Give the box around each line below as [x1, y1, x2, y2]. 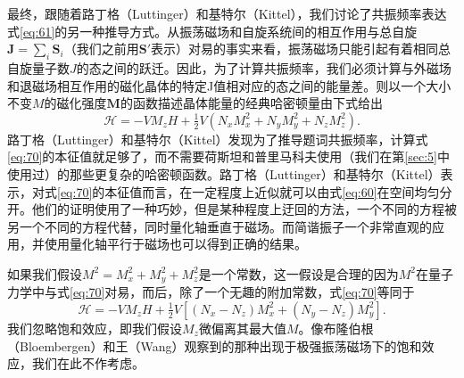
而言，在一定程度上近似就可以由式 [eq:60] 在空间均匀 [142, 182, 440, 201]
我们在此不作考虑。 [31, 354, 145, 373]
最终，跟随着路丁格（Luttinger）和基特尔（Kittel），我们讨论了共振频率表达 [7, 4, 447, 22]
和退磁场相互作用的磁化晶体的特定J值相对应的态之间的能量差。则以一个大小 [7, 76, 452, 94]
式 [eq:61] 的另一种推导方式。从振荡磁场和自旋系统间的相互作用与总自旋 [7, 21, 418, 40]
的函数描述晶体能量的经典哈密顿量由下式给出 [120, 94, 383, 112]
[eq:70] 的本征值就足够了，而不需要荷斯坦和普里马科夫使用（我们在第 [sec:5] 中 [7, 147, 450, 166]
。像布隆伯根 [298, 318, 374, 337]
